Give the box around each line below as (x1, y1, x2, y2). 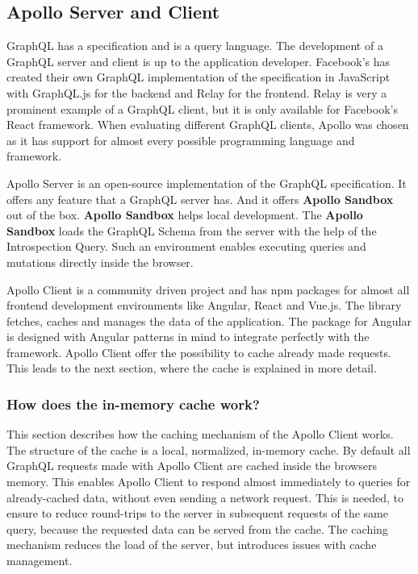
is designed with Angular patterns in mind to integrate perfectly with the (6, 328, 370, 345)
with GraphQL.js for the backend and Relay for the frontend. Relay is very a (6, 84, 387, 101)
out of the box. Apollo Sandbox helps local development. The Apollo (6, 206, 363, 223)
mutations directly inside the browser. (6, 253, 194, 270)
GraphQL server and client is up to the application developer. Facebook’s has (6, 52, 391, 69)
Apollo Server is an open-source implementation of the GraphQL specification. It (6, 174, 407, 191)
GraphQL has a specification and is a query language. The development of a (6, 37, 383, 54)
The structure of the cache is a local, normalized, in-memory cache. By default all (6, 441, 411, 458)
